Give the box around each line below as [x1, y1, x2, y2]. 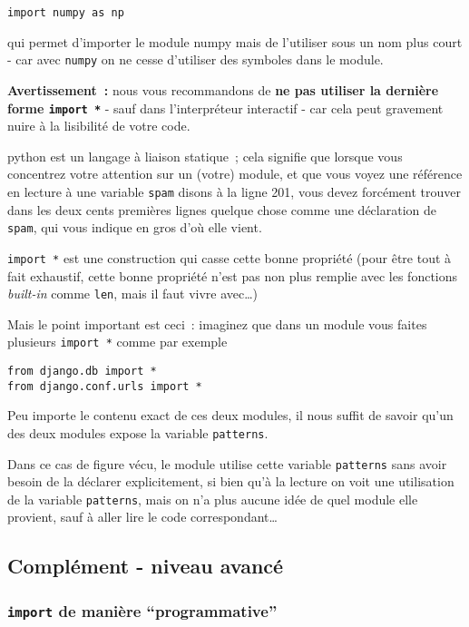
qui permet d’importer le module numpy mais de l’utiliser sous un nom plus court [7, 32, 463, 51]
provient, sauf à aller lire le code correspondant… [7, 507, 278, 526]
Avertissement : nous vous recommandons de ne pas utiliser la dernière [7, 80, 439, 99]
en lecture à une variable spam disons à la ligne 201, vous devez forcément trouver [7, 181, 461, 201]
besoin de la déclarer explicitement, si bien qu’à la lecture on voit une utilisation [7, 472, 454, 491]
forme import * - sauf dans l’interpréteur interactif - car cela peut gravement [7, 98, 444, 117]
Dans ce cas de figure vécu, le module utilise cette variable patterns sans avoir [7, 454, 447, 473]
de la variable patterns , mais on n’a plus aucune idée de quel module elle [7, 489, 418, 508]
